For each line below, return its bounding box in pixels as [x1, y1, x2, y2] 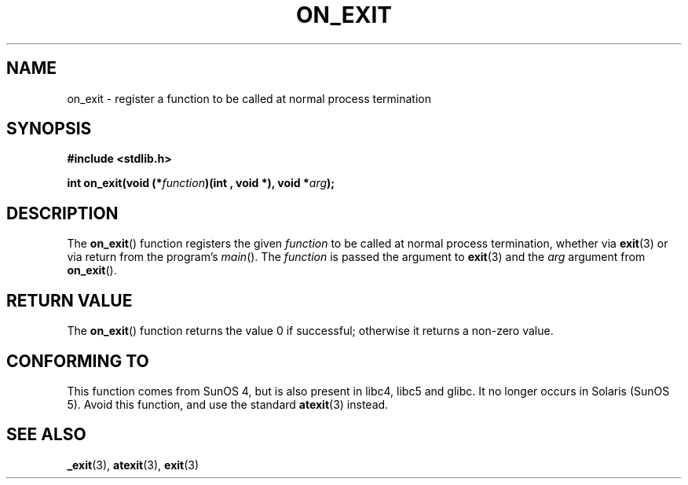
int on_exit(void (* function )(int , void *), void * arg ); [67, 176, 335, 190]
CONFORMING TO [6, 351, 149, 371]
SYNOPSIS [6, 119, 92, 139]
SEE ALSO [6, 424, 86, 445]
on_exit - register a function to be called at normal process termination [67, 91, 431, 105]
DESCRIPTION [6, 203, 119, 223]
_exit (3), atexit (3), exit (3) [67, 457, 199, 472]
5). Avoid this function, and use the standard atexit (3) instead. [67, 397, 389, 411]
